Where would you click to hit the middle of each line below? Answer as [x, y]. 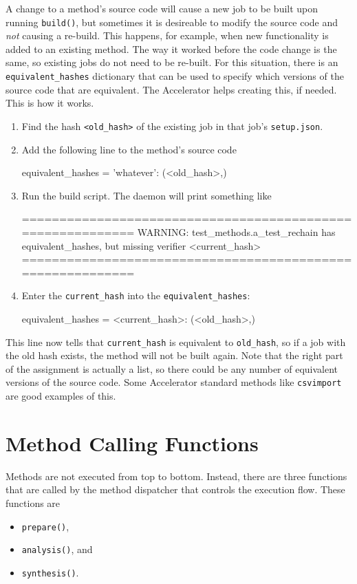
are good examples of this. [61, 396]
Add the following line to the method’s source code [129, 149]
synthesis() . [50, 572]
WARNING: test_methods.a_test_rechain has [236, 231]
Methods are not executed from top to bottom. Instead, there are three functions [176, 476]
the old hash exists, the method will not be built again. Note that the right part [174, 355]
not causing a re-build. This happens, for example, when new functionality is [167, 35]
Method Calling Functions [132, 443]
